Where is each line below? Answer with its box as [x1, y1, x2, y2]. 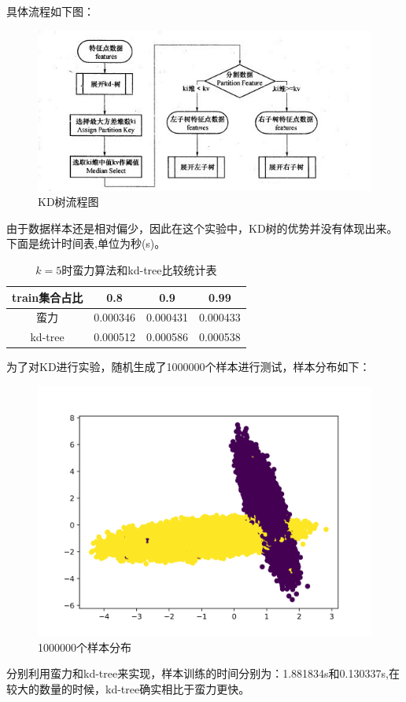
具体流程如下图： [6, 3, 94, 19]
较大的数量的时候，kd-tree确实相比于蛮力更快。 [6, 680, 250, 696]
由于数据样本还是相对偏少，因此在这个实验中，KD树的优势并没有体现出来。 [6, 219, 398, 236]
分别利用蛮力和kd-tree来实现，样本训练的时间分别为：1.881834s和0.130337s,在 [6, 665, 400, 682]
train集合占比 [12, 289, 83, 305]
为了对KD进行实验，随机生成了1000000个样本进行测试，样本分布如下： [6, 358, 371, 375]
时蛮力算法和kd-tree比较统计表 [61, 261, 217, 277]
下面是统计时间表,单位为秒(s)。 [6, 235, 166, 252]
